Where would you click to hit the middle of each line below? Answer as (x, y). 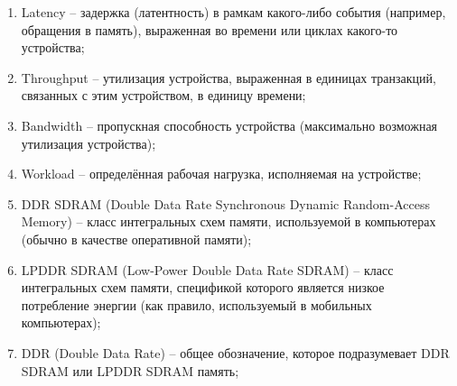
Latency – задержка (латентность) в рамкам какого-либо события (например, (233, 12)
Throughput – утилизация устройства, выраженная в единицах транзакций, (228, 77)
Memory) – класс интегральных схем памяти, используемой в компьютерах (228, 221)
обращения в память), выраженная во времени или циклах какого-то (210, 29)
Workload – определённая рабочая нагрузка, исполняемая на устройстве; (221, 174)
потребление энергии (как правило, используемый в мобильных (196, 304)
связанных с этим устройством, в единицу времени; (163, 95)
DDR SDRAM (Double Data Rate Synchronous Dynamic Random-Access (225, 203)
